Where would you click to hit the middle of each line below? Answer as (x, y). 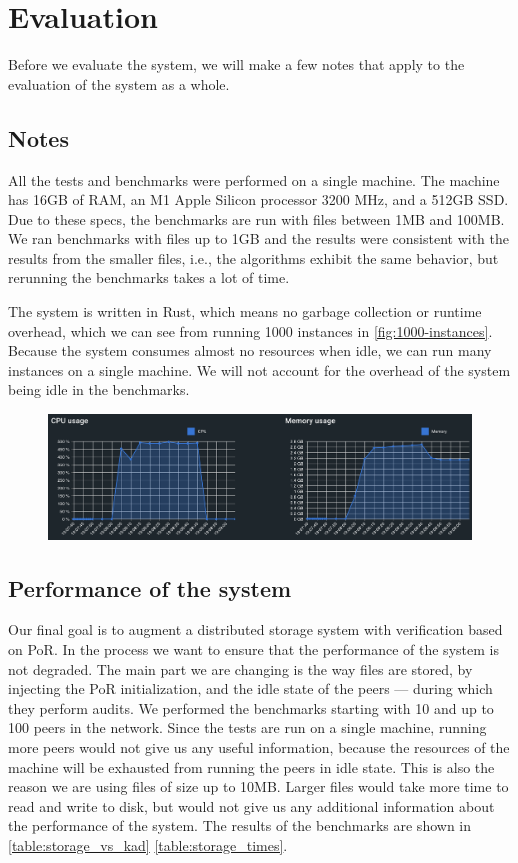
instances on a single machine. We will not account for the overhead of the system (259, 369)
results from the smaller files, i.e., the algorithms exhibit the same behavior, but (253, 257)
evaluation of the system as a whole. (119, 83)
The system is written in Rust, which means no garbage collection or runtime (245, 311)
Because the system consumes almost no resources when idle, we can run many (250, 350)
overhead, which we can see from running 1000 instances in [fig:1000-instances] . (250, 330)
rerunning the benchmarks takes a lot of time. (149, 277)
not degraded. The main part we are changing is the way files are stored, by (240, 668)
